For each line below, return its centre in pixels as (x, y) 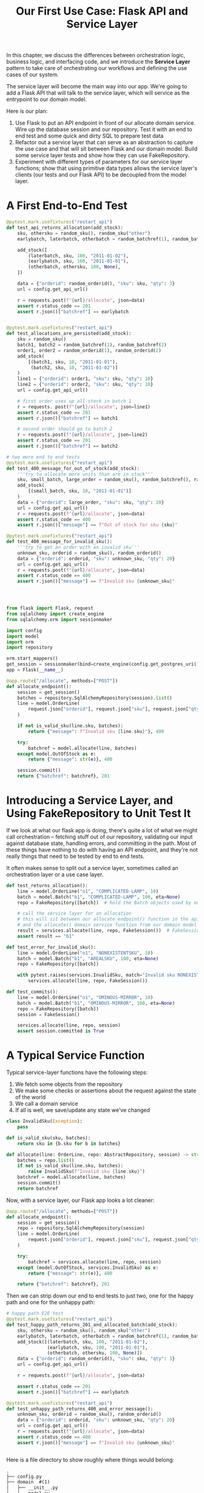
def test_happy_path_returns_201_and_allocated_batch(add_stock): (92, 1325)
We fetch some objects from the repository (69, 1084)
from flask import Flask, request (50, 608)
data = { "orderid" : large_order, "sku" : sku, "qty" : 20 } (91, 502)
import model (23, 636)
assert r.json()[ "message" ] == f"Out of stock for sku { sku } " (97, 525)
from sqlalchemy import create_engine (55, 614)
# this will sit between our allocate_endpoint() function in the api (108, 919)
